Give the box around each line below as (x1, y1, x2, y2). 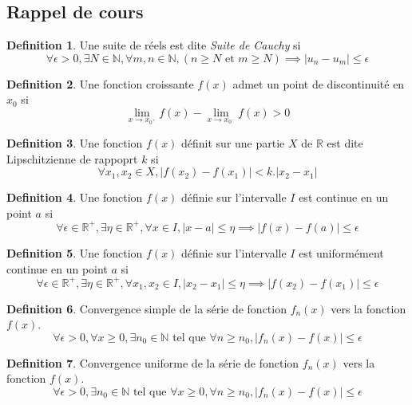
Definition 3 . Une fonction (6, 135, 143, 151)
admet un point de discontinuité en (232, 75, 405, 92)
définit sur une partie (181, 135, 285, 151)
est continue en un (299, 189, 389, 206)
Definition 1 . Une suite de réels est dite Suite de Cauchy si (6, 37, 301, 53)
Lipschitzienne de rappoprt (6, 150, 138, 167)
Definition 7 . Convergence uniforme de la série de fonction (6, 354, 299, 371)
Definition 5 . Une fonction (6, 244, 143, 261)
